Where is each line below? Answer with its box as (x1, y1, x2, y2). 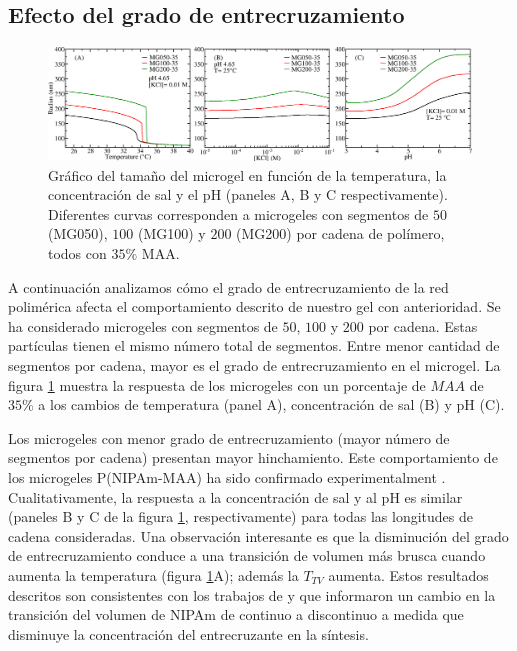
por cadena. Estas (368, 315, 478, 336)
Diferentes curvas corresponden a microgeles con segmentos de (48, 203, 429, 224)
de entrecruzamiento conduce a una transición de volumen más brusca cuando (8, 545, 486, 566)
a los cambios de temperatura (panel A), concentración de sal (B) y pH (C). (38, 394, 505, 415)
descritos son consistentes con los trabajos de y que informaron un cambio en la (8, 584, 496, 605)
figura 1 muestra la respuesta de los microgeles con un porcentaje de (8, 374, 426, 395)
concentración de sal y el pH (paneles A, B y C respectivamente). (48, 184, 448, 205)
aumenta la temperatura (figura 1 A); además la (8, 564, 299, 585)
